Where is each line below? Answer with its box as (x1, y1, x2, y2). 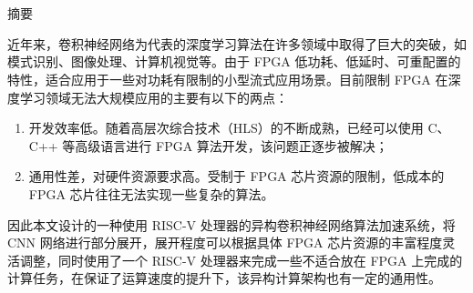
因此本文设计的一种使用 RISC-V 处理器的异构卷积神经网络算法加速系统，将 (7, 215, 456, 234)
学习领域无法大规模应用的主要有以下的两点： (19, 87, 288, 106)
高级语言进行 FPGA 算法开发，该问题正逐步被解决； (75, 136, 388, 155)
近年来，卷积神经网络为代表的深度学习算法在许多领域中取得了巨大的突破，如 (7, 34, 467, 53)
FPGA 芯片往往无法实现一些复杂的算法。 (28, 184, 274, 203)
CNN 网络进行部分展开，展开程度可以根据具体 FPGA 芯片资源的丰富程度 (7, 233, 443, 252)
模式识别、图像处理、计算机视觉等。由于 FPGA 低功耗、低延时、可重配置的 (7, 52, 461, 71)
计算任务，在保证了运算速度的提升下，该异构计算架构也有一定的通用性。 (7, 268, 441, 288)
